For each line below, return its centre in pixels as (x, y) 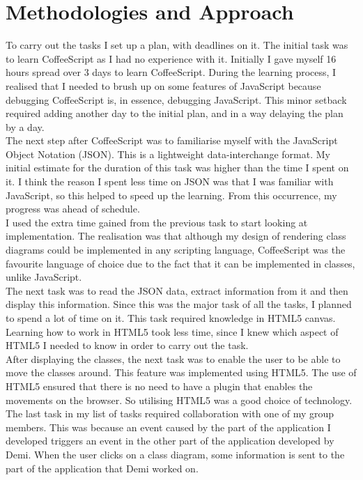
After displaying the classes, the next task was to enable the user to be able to (173, 358)
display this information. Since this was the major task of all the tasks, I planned (179, 304)
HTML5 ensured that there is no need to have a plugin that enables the (159, 386)
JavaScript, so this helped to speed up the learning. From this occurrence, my (171, 195)
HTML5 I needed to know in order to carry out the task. (127, 345)
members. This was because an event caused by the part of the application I (168, 427)
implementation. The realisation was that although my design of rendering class (176, 236)
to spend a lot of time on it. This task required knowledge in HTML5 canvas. (171, 318)
